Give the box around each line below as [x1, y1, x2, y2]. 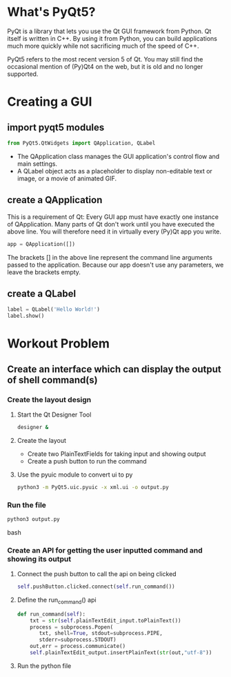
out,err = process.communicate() [30, 643, 126, 650]
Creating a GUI [7, 94, 92, 110]
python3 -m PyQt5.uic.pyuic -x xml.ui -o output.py [17, 484, 169, 490]
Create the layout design [7, 394, 92, 404]
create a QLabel [7, 287, 77, 299]
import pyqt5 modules [7, 122, 105, 133]
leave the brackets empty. [7, 267, 81, 276]
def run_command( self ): [17, 611, 86, 618]
